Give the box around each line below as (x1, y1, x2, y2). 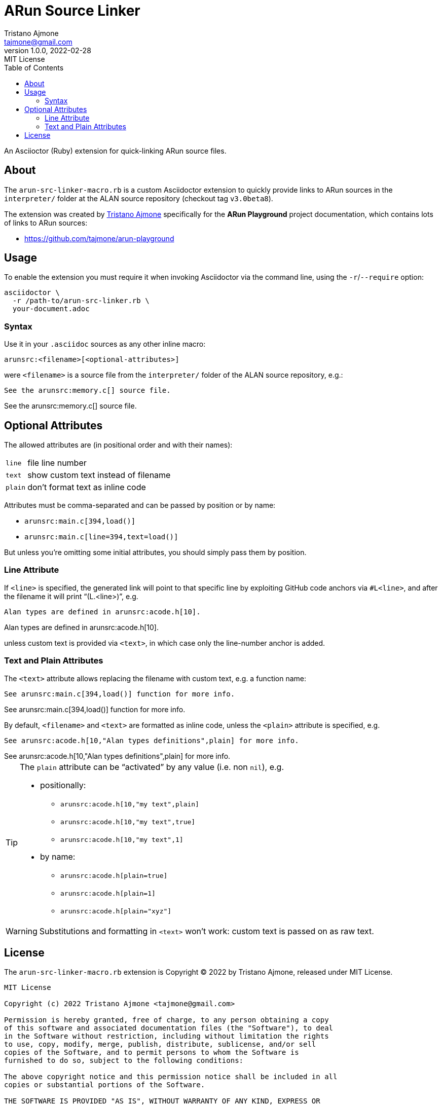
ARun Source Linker (4, 2, 140, 19)
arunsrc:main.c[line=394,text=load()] (24, 533, 178, 541)
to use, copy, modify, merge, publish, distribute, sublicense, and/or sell (4, 1040, 316, 1049)
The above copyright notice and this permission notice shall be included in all (4, 1073, 338, 1081)
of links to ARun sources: (4, 218, 88, 227)
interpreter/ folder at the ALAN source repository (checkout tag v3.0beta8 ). (4, 194, 273, 203)
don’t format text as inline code (27, 482, 146, 493)
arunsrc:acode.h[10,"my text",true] (60, 818, 196, 826)
